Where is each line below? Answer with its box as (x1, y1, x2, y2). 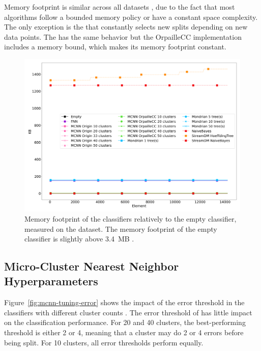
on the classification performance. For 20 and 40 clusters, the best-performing (4, 317, 246, 328)
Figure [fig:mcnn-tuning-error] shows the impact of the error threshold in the (4, 297, 245, 308)
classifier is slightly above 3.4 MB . (24, 233, 134, 244)
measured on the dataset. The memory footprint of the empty (24, 223, 217, 234)
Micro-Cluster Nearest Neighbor (4, 258, 179, 274)
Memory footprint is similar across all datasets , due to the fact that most (4, 2, 235, 12)
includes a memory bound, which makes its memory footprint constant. (4, 41, 226, 52)
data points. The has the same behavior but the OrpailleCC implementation (4, 31, 242, 42)
